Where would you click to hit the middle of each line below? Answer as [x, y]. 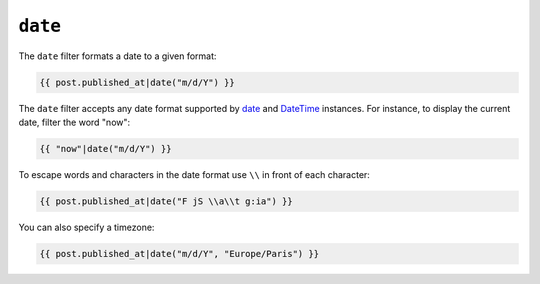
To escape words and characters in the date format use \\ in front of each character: [194, 174]
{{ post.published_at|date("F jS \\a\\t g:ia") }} [166, 201]
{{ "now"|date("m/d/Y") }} [105, 148]
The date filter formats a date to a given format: [117, 56]
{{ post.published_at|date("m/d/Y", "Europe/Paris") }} [179, 253]
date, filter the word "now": [74, 122]
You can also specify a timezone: [86, 227]
